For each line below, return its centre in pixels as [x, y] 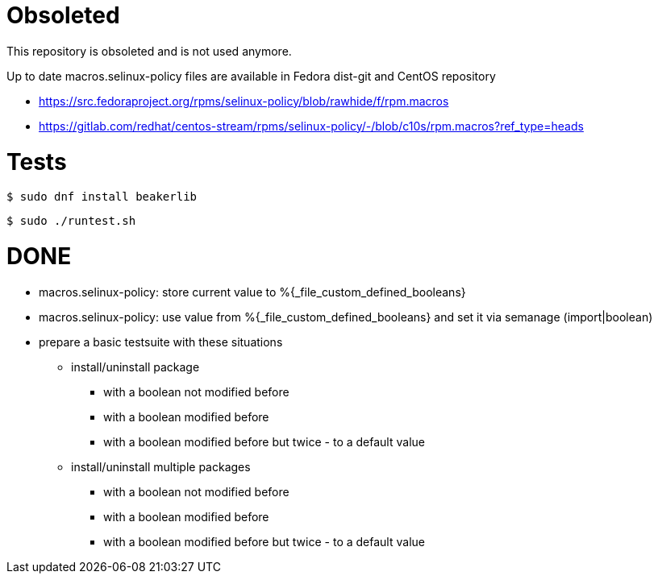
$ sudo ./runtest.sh [71, 221]
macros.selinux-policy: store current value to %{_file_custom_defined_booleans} [252, 292]
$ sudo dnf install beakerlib [102, 197]
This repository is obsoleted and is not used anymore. [149, 51]
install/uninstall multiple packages [161, 466]
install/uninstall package [135, 367]
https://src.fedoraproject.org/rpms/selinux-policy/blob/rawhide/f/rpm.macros [244, 101]
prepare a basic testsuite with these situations [161, 342]
